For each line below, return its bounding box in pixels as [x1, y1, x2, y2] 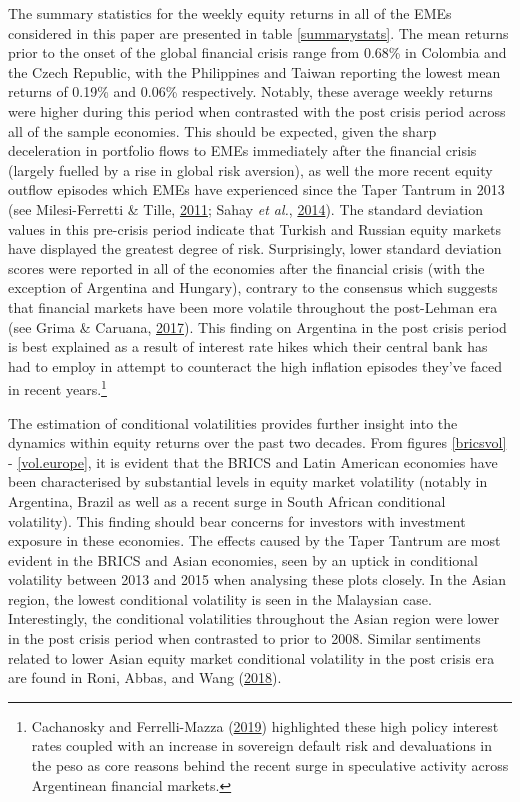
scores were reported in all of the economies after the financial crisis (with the [8, 257, 485, 278]
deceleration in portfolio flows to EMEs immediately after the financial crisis [8, 140, 477, 161]
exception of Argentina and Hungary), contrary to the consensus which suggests [8, 277, 498, 298]
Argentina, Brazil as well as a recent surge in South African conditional [8, 490, 446, 511]
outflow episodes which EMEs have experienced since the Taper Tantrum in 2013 [8, 179, 505, 200]
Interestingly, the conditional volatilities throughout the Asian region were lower [8, 608, 500, 629]
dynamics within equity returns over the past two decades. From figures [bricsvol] [8, 432, 507, 453]
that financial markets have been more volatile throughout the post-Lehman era [8, 296, 498, 317]
